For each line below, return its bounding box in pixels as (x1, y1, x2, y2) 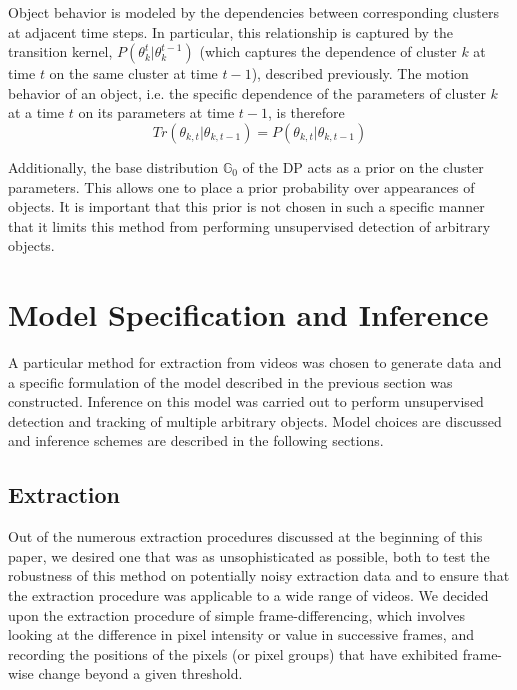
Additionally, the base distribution (8, 156, 219, 177)
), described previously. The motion (251, 63, 469, 84)
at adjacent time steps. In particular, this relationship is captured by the (8, 21, 454, 42)
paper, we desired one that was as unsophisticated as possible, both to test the (8, 545, 490, 566)
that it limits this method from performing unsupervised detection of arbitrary (8, 215, 491, 236)
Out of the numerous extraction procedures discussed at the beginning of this (8, 526, 483, 547)
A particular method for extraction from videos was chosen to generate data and (8, 352, 502, 373)
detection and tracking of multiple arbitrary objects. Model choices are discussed (8, 410, 502, 431)
